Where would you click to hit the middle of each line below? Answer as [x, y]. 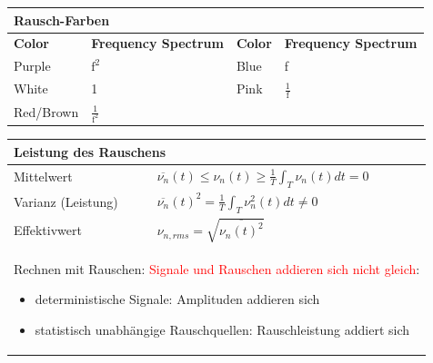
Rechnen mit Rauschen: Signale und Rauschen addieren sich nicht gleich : [217, 268]
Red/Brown [46, 112]
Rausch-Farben [62, 20]
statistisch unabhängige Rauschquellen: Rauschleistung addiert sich [222, 329]
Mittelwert [43, 177]
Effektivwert [48, 229]
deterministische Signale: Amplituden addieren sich [177, 299]
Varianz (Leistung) [66, 202]
